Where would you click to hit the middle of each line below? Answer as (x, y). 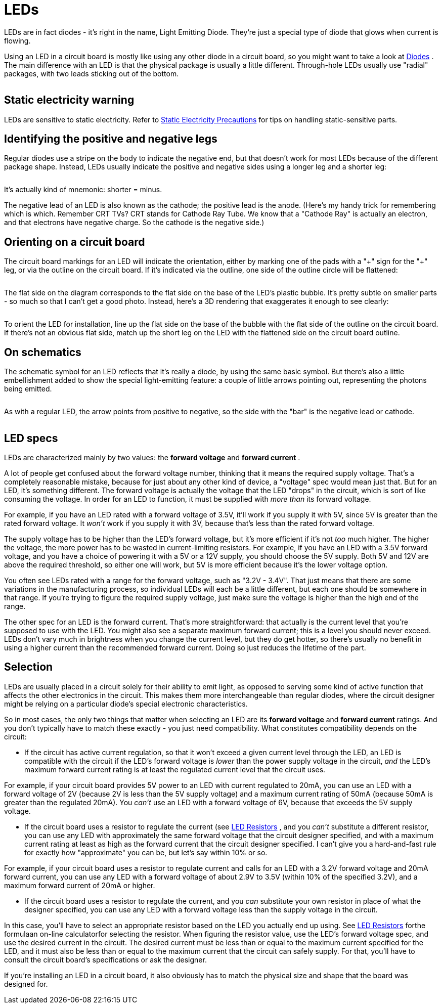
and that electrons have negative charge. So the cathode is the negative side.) (134, 223)
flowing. (17, 40)
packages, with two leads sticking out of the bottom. (92, 73)
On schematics (43, 352)
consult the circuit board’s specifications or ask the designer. (105, 959)
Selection (29, 667)
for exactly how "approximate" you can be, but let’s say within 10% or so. (146, 852)
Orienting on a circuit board (75, 242)
